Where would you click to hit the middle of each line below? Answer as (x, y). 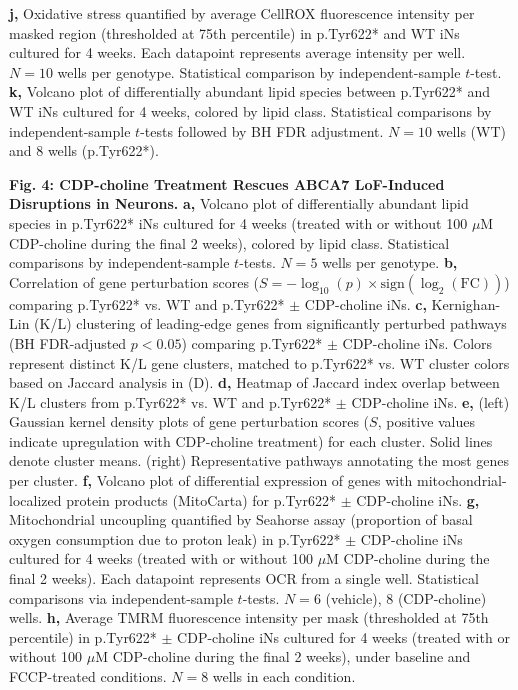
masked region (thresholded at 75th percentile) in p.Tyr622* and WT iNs (234, 32)
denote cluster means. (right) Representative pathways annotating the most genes (259, 460)
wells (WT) (471, 130)
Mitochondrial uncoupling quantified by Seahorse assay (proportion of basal (241, 519)
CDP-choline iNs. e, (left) (430, 401)
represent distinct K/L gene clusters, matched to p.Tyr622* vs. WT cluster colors (259, 362)
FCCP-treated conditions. (88, 676)
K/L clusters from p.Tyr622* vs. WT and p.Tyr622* (170, 401)
